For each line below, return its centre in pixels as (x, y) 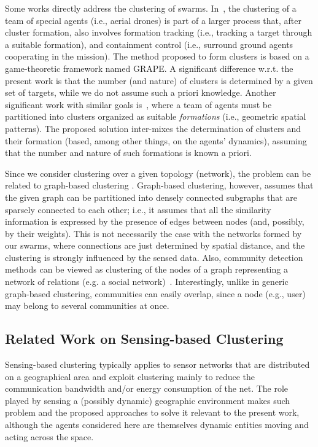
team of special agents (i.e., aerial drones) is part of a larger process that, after (153, 20)
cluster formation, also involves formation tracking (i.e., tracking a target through (159, 32)
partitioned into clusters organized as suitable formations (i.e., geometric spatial (156, 116)
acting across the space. (49, 436)
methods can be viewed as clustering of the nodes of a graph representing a (146, 269)
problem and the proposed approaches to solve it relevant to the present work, (152, 412)
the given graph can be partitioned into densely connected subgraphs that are (151, 197)
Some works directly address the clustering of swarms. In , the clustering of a (151, 8)
